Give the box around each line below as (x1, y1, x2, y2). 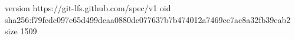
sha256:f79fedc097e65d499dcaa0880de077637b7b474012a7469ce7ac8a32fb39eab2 (5, 13, 291, 25)
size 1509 (5, 25, 37, 37)
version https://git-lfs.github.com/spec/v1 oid (5, 2, 171, 14)
